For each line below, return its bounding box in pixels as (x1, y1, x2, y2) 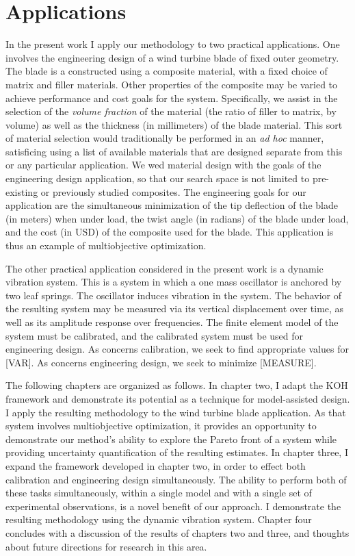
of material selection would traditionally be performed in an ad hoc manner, (5, 131, 324, 145)
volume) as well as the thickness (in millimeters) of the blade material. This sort (5, 117, 343, 131)
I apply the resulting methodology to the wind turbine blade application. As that (5, 405, 346, 419)
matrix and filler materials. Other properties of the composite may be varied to (5, 77, 338, 91)
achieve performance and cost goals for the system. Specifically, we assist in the (5, 90, 338, 105)
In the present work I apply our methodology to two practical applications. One (5, 37, 340, 51)
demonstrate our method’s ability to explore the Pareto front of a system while (5, 431, 337, 446)
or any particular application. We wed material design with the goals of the (5, 157, 321, 172)
